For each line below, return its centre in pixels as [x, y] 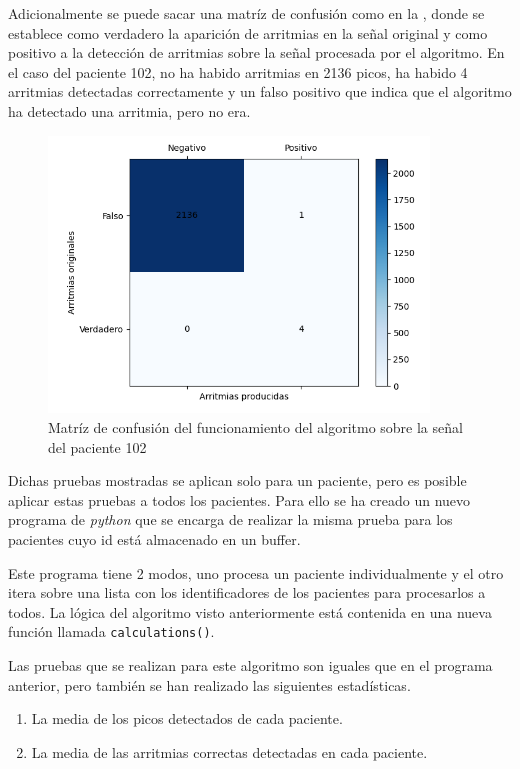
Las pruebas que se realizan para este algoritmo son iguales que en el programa [250, 665]
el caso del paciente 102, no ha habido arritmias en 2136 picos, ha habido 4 [238, 71]
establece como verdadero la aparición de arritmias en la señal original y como [248, 32]
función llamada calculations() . [111, 631]
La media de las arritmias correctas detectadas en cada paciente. [229, 751]
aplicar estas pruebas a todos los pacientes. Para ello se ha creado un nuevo [239, 499]
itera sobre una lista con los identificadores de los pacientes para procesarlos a [247, 592]
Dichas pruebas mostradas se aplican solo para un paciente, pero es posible [237, 480]
